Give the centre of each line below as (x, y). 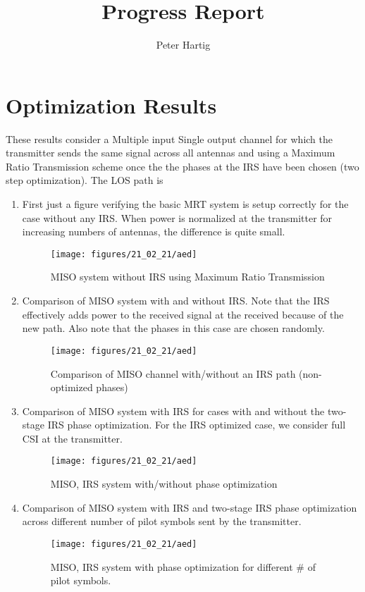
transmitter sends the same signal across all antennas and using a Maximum (171, 153)
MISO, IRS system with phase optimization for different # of (183, 566)
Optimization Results (111, 105)
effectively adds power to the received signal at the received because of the (183, 314)
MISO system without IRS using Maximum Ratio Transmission (187, 277)
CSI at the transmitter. (72, 438)
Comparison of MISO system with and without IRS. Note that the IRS (176, 301)
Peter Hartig (183, 45)
